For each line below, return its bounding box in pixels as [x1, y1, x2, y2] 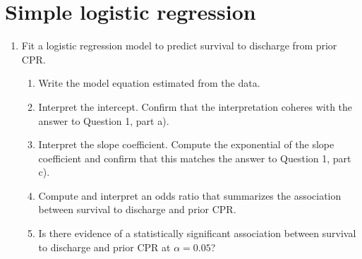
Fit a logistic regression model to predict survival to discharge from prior [21, 38, 337, 53]
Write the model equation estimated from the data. [38, 76, 260, 90]
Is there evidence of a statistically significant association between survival [38, 226, 356, 241]
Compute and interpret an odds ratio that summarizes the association [38, 188, 342, 203]
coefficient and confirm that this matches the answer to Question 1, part [38, 150, 351, 165]
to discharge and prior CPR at [38, 239, 171, 254]
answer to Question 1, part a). [38, 113, 169, 128]
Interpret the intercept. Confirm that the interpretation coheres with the [38, 99, 353, 114]
